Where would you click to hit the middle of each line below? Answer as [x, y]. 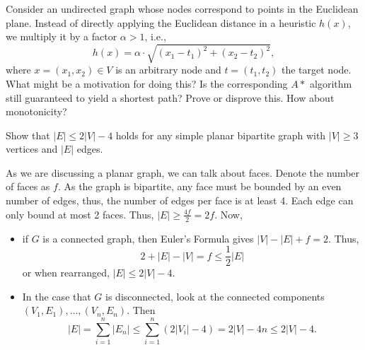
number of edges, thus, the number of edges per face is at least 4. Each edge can [180, 200]
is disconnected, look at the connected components [215, 296]
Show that [28, 135]
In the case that [57, 296]
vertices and [32, 149]
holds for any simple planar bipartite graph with [221, 135]
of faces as [28, 186]
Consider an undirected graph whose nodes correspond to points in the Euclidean [182, 8]
